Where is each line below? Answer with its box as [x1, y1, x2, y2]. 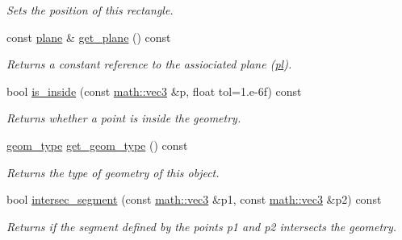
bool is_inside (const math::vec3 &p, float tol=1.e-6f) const [6, 82, 302, 99]
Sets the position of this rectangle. [6, 2, 174, 18]
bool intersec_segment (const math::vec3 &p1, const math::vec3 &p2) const [6, 191, 382, 208]
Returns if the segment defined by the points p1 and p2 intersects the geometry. [6, 217, 397, 234]
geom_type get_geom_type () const [6, 136, 188, 153]
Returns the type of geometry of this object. [6, 163, 220, 180]
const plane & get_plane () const [6, 28, 171, 45]
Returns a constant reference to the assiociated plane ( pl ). [6, 56, 292, 72]
